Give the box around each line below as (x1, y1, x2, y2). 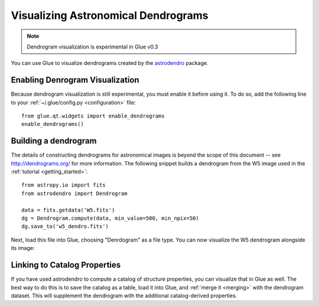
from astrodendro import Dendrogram (21, 190, 128, 197)
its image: (11, 245, 35, 252)
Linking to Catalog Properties (11, 260, 121, 270)
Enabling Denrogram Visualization (11, 75, 139, 85)
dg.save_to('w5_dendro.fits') (21, 223, 109, 230)
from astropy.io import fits (21, 182, 106, 188)
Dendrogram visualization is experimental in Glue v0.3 (27, 43, 158, 50)
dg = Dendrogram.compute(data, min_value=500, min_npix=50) (21, 215, 199, 222)
